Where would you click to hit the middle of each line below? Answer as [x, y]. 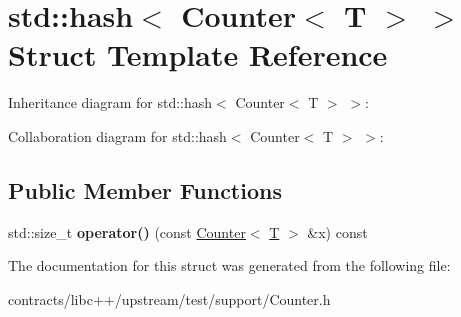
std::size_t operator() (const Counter [127, 231]
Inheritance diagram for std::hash [110, 102]
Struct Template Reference [198, 54]
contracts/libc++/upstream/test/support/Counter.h [169, 298]
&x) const [337, 231]
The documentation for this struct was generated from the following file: [229, 265]
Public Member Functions [145, 189]
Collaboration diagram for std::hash [117, 135]
